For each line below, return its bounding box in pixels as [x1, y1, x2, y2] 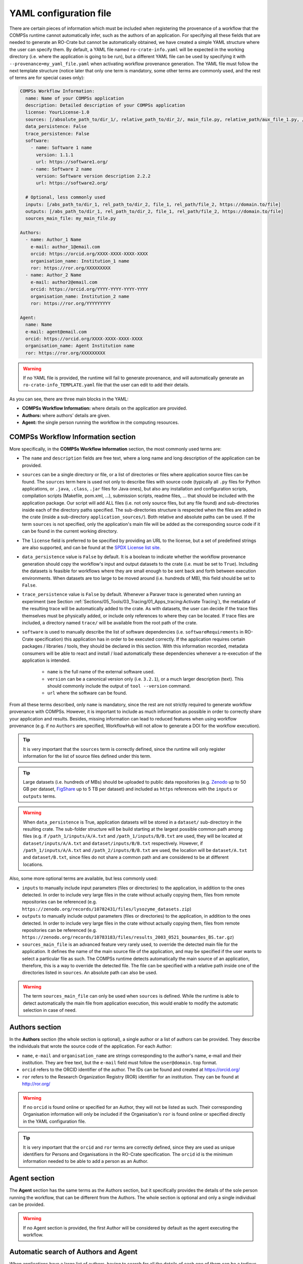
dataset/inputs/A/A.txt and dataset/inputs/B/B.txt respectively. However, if [23, 840, 203, 846]
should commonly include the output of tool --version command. [47, 683, 191, 689]
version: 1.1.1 [36, 152, 74, 158]
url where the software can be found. [47, 690, 127, 696]
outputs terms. [23, 793, 57, 799]
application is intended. [22, 657, 71, 663]
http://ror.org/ [22, 1081, 50, 1087]
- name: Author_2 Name [25, 272, 82, 278]
